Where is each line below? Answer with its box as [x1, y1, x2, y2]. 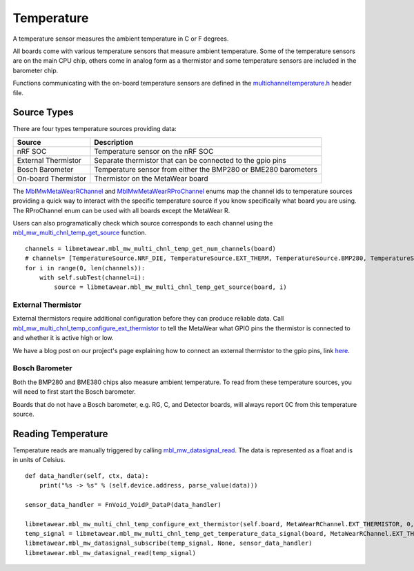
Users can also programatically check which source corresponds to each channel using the [12, 219, 273, 227]
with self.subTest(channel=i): [39, 273, 146, 281]
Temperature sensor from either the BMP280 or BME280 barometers [94, 164, 317, 174]
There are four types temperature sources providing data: [12, 125, 177, 133]
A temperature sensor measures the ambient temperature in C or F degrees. [12, 34, 229, 43]
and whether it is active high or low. [12, 334, 114, 342]
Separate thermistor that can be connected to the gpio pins [94, 155, 286, 165]
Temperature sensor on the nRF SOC [94, 146, 214, 156]
